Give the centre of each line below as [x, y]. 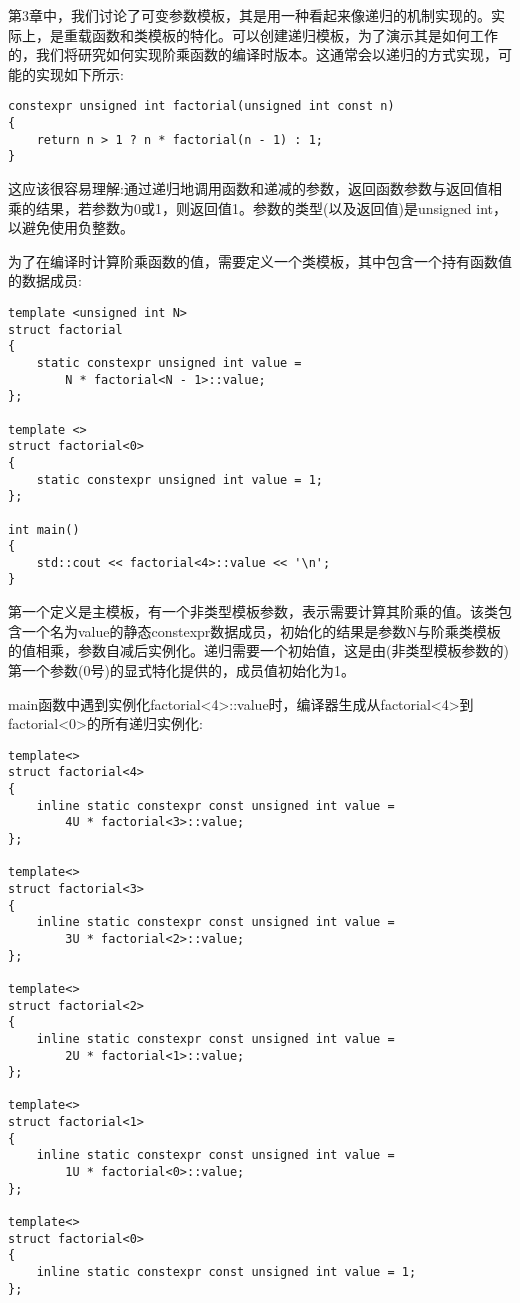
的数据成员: [45, 280]
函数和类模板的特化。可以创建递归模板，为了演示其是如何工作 [294, 34]
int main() [44, 529]
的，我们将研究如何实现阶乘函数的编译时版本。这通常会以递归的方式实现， [253, 54]
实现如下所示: [79, 73]
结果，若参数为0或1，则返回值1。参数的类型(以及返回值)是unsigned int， [271, 207]
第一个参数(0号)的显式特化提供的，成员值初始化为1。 [181, 669]
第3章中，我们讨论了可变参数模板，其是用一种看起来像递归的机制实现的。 [249, 15]
